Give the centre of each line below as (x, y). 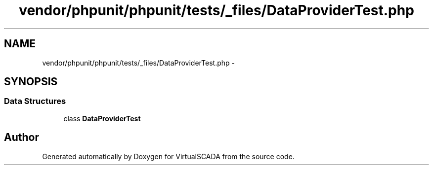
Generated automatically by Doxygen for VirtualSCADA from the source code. (168, 156)
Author (22, 137)
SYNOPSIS (31, 82)
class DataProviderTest (102, 118)
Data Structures (35, 101)
